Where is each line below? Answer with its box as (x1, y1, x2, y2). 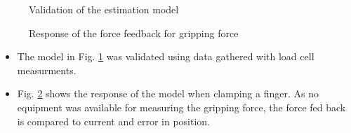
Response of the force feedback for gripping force (29, 25, 239, 40)
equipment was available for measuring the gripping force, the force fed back (17, 99, 346, 114)
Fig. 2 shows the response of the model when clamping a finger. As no (17, 86, 319, 101)
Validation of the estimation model (29, 2, 179, 16)
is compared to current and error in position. (17, 113, 210, 128)
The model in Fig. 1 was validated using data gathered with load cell (17, 49, 314, 64)
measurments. (17, 62, 77, 77)
